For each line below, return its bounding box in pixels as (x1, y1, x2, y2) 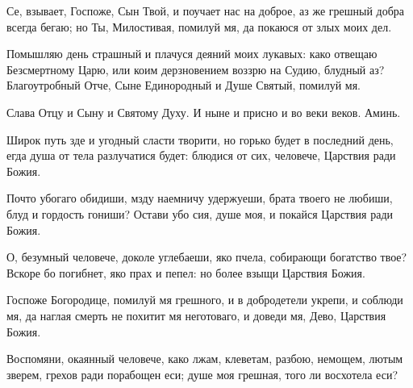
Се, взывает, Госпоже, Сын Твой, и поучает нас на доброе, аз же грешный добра (6, 2, 405, 19)
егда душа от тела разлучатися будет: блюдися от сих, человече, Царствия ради (6, 147, 396, 164)
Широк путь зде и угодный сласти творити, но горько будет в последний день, (6, 131, 394, 148)
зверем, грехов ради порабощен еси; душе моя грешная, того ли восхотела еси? (6, 365, 398, 382)
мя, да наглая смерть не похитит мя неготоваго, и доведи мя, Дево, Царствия (6, 307, 386, 323)
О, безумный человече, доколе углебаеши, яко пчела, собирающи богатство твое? (6, 248, 407, 265)
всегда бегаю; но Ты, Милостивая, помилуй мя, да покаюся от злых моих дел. (6, 18, 392, 35)
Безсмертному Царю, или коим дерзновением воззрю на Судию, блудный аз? (6, 60, 385, 77)
